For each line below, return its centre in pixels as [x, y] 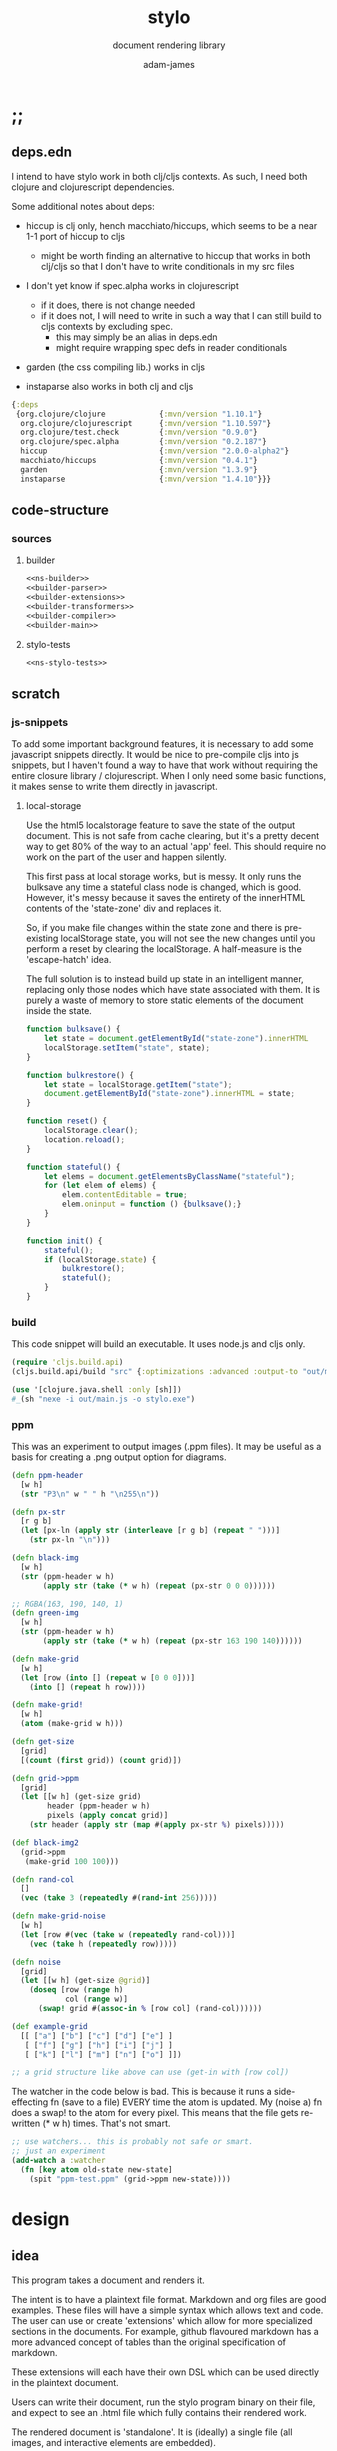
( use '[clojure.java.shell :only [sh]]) [97, 1389]
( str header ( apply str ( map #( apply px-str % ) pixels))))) [157, 1825]
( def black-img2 [45, 1842]
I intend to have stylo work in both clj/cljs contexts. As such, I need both [159, 176]
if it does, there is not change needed [118, 305]
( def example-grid [49, 2026]
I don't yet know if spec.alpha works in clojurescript [132, 285]
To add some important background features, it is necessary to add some [162, 744]
